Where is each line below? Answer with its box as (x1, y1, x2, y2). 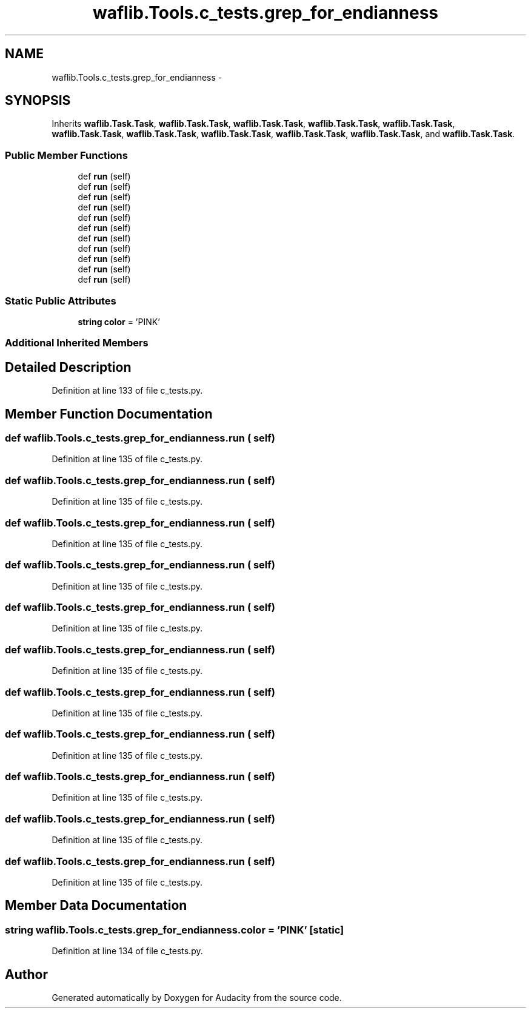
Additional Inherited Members (5, 337, 149, 349)
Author (5, 966, 48, 982)
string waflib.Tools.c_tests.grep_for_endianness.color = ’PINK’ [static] (5, 923, 344, 936)
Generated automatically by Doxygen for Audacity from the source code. (52, 992, 342, 1003)
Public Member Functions (5, 149, 128, 161)
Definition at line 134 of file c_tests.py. (52, 946, 203, 957)
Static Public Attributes (5, 294, 116, 307)
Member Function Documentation (5, 406, 213, 422)
